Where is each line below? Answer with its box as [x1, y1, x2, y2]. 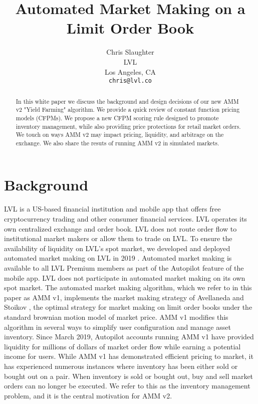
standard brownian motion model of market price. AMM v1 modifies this [4, 311, 228, 322]
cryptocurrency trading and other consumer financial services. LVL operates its [4, 214, 247, 224]
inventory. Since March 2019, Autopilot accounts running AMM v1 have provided [4, 331, 254, 342]
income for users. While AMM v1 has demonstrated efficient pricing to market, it [4, 351, 253, 361]
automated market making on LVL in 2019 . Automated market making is [4, 253, 232, 263]
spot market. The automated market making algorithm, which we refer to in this [4, 282, 252, 293]
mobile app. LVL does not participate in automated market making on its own [4, 272, 245, 283]
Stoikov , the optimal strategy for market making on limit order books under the [4, 302, 252, 312]
